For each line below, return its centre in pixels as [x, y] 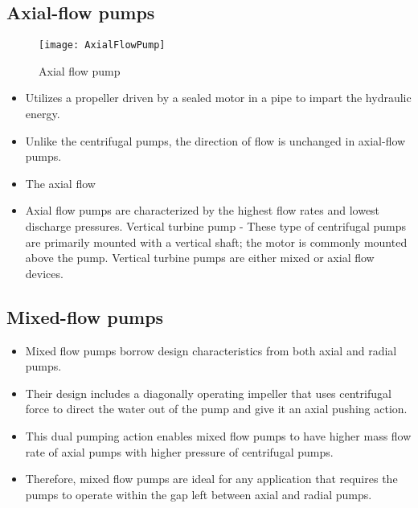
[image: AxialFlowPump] [102, 45]
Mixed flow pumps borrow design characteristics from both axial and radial [211, 350]
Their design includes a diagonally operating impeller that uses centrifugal [208, 393]
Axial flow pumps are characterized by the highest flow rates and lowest [203, 210]
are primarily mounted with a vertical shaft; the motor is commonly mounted [216, 242]
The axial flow [60, 183]
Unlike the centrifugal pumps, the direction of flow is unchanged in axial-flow [215, 140]
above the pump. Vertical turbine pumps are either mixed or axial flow [200, 258]
